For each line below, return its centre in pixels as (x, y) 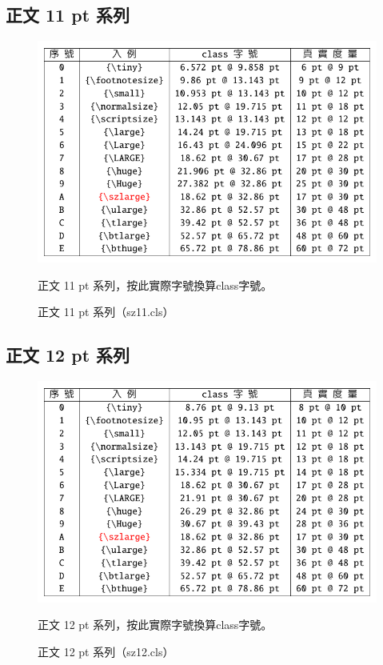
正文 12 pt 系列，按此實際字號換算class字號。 (155, 625)
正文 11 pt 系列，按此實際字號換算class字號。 (155, 284)
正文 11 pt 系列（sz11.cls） (106, 312)
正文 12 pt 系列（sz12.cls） (106, 652)
